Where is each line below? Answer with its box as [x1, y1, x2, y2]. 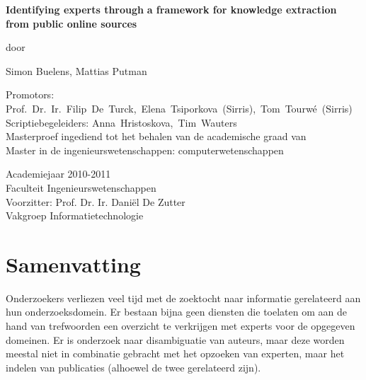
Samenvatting [6, 249, 141, 278]
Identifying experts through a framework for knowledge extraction [6, 2, 337, 16]
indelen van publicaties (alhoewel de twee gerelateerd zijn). [6, 359, 261, 374]
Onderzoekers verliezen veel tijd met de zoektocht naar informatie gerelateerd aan [6, 290, 361, 305]
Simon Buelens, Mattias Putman [6, 63, 147, 78]
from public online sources [6, 16, 137, 30]
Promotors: [6, 87, 55, 102]
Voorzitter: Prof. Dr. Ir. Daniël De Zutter [6, 194, 185, 209]
